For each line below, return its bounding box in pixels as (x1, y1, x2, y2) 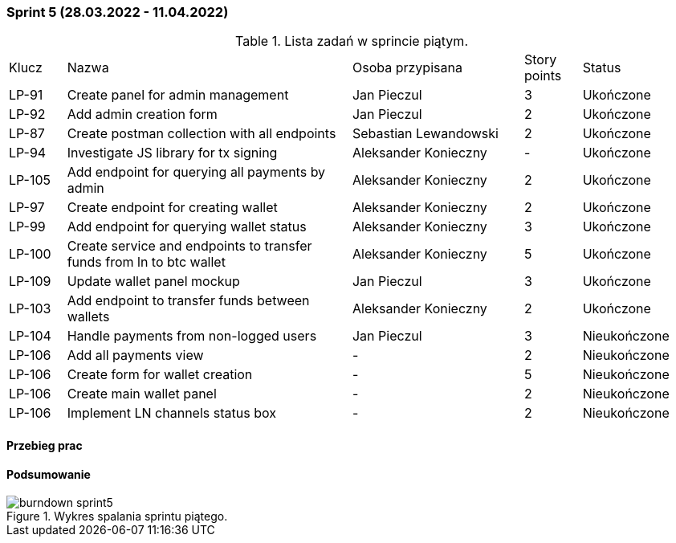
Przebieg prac (6, 438, 83, 452)
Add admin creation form (67, 106, 218, 123)
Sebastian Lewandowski (352, 125, 499, 142)
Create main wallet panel (67, 386, 217, 402)
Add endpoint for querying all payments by (67, 164, 326, 181)
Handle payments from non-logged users (67, 328, 317, 345)
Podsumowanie (6, 467, 91, 481)
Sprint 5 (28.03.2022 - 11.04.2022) (6, 4, 229, 20)
